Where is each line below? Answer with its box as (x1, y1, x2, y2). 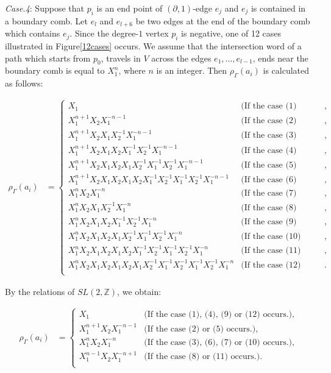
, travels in (101, 51, 141, 64)
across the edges (151, 51, 212, 64)
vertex (145, 27, 169, 40)
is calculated (263, 64, 310, 77)
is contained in (251, 2, 306, 14)
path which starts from (5, 51, 91, 64)
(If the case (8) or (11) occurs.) (144, 352, 260, 361)
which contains (5, 27, 60, 40)
